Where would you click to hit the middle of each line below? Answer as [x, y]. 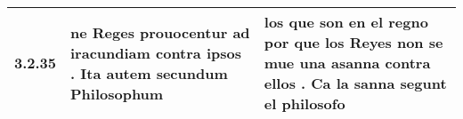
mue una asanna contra [347, 63]
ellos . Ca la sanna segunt [355, 83]
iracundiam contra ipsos [156, 52]
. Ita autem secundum [149, 73]
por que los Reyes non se [353, 42]
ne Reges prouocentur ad [160, 32]
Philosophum [117, 93]
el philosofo [305, 103]
